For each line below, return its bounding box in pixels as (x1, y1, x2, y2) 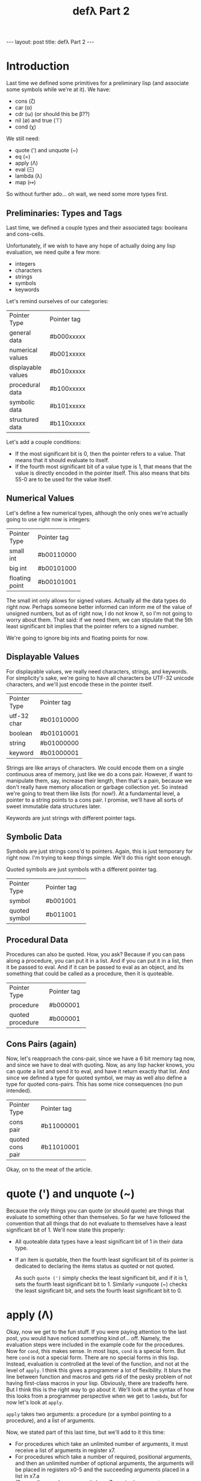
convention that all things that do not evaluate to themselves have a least (6, 1219, 187, 1227)
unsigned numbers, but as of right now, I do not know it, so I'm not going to (6, 609, 193, 617)
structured (9, 415, 39, 423)
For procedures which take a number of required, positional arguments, (14, 1453, 193, 1460)
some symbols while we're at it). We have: (6, 86, 111, 93)
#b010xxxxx (49, 367, 86, 375)
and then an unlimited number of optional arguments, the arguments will (14, 1459, 194, 1467)
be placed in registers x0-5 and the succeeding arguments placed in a (14, 1466, 190, 1473)
